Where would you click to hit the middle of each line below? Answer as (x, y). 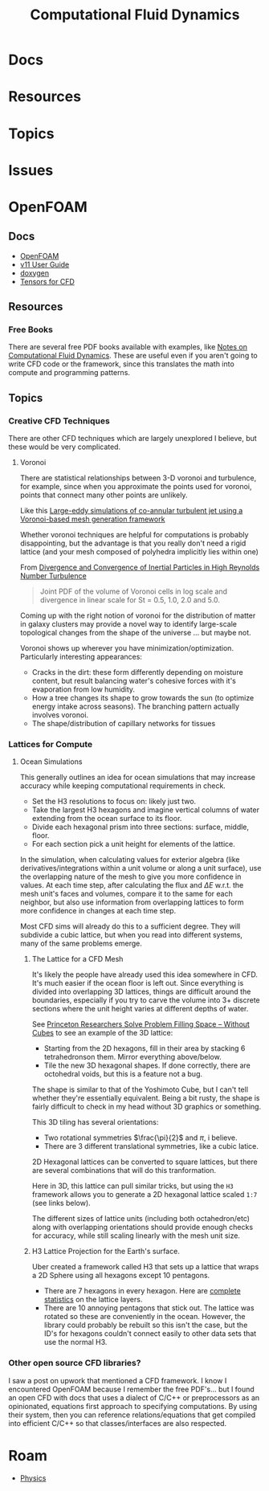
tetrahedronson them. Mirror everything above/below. (133, 1057)
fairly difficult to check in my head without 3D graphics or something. (147, 1107)
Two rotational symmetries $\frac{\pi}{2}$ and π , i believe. (141, 1138)
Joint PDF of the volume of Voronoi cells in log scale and (133, 591)
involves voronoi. (60, 715)
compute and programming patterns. (69, 373)
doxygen (35, 273)
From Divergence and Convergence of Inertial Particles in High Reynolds (140, 567)
